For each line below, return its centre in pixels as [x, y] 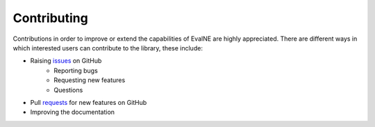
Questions [68, 90]
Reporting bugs [76, 70]
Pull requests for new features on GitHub [89, 102]
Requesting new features [90, 80]
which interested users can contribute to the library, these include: [108, 48]
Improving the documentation [72, 112]
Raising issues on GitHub [66, 61]
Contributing [50, 18]
